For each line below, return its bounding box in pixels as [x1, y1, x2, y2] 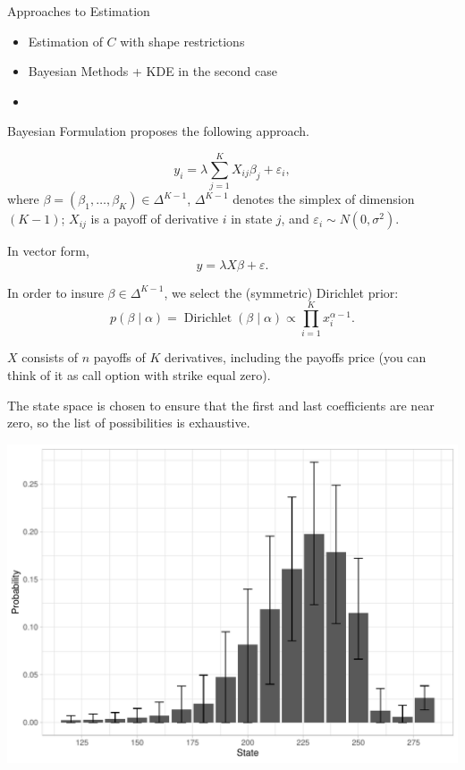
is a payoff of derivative [90, 209, 218, 228]
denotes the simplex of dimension [232, 190, 415, 208]
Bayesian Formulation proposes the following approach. [7, 122, 309, 140]
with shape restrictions [120, 31, 245, 50]
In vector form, [7, 241, 89, 260]
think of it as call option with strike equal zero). [7, 366, 271, 384]
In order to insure [7, 283, 104, 301]
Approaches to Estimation [7, 2, 150, 20]
